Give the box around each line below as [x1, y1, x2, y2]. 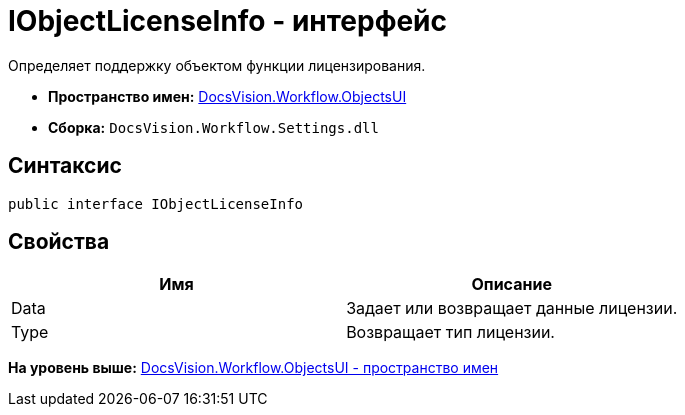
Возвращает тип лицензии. [346, 322, 555, 343]
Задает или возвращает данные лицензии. [346, 298, 678, 319]
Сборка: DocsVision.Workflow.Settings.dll [48, 118, 379, 136]
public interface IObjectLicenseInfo [8, 195, 304, 212]
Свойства [8, 229, 110, 255]
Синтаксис [8, 153, 122, 179]
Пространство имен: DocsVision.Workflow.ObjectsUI [48, 87, 407, 105]
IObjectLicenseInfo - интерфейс [8, 4, 447, 38]
